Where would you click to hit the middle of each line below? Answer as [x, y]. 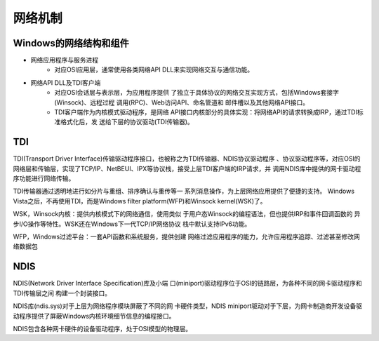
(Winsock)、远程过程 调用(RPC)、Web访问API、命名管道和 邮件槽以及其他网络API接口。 [181, 102]
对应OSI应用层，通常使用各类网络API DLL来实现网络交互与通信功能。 [154, 69]
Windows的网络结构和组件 [71, 43]
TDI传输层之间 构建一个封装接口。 [62, 293]
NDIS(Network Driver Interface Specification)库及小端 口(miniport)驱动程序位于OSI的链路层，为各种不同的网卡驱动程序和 [187, 283]
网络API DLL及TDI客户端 [66, 82]
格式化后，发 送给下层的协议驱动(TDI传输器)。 [127, 122]
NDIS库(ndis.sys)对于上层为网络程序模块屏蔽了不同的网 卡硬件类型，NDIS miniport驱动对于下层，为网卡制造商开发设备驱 [188, 306]
